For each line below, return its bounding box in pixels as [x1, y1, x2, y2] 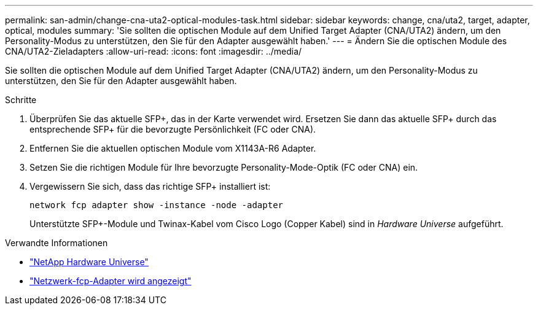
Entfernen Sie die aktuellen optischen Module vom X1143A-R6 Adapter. [29, 143, 316, 153]
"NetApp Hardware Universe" [29, 257, 149, 267]
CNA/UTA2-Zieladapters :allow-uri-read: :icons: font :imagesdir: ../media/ [5, 46, 302, 56]
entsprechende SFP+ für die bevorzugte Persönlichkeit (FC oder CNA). [29, 124, 316, 134]
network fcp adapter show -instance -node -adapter [29, 200, 284, 210]
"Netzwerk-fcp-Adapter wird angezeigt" [29, 276, 192, 286]
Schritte [5, 95, 37, 105]
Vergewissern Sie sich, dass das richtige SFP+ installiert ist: [29, 181, 271, 192]
